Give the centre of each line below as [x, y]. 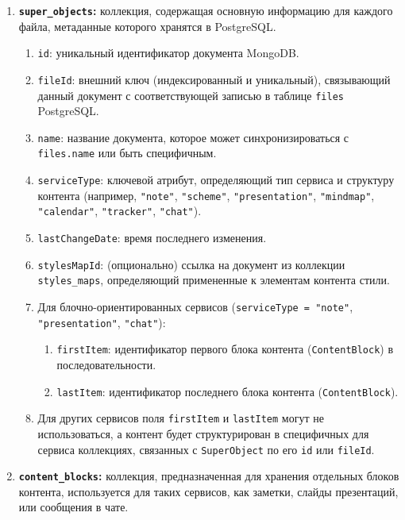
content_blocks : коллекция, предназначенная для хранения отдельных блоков [209, 476]
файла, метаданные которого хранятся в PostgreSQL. [147, 26]
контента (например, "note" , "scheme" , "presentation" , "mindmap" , [206, 195]
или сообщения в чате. [73, 507]
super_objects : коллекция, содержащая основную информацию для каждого [206, 10]
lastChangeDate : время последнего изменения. [152, 238]
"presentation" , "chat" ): [102, 322]
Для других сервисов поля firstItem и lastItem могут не [181, 418]
